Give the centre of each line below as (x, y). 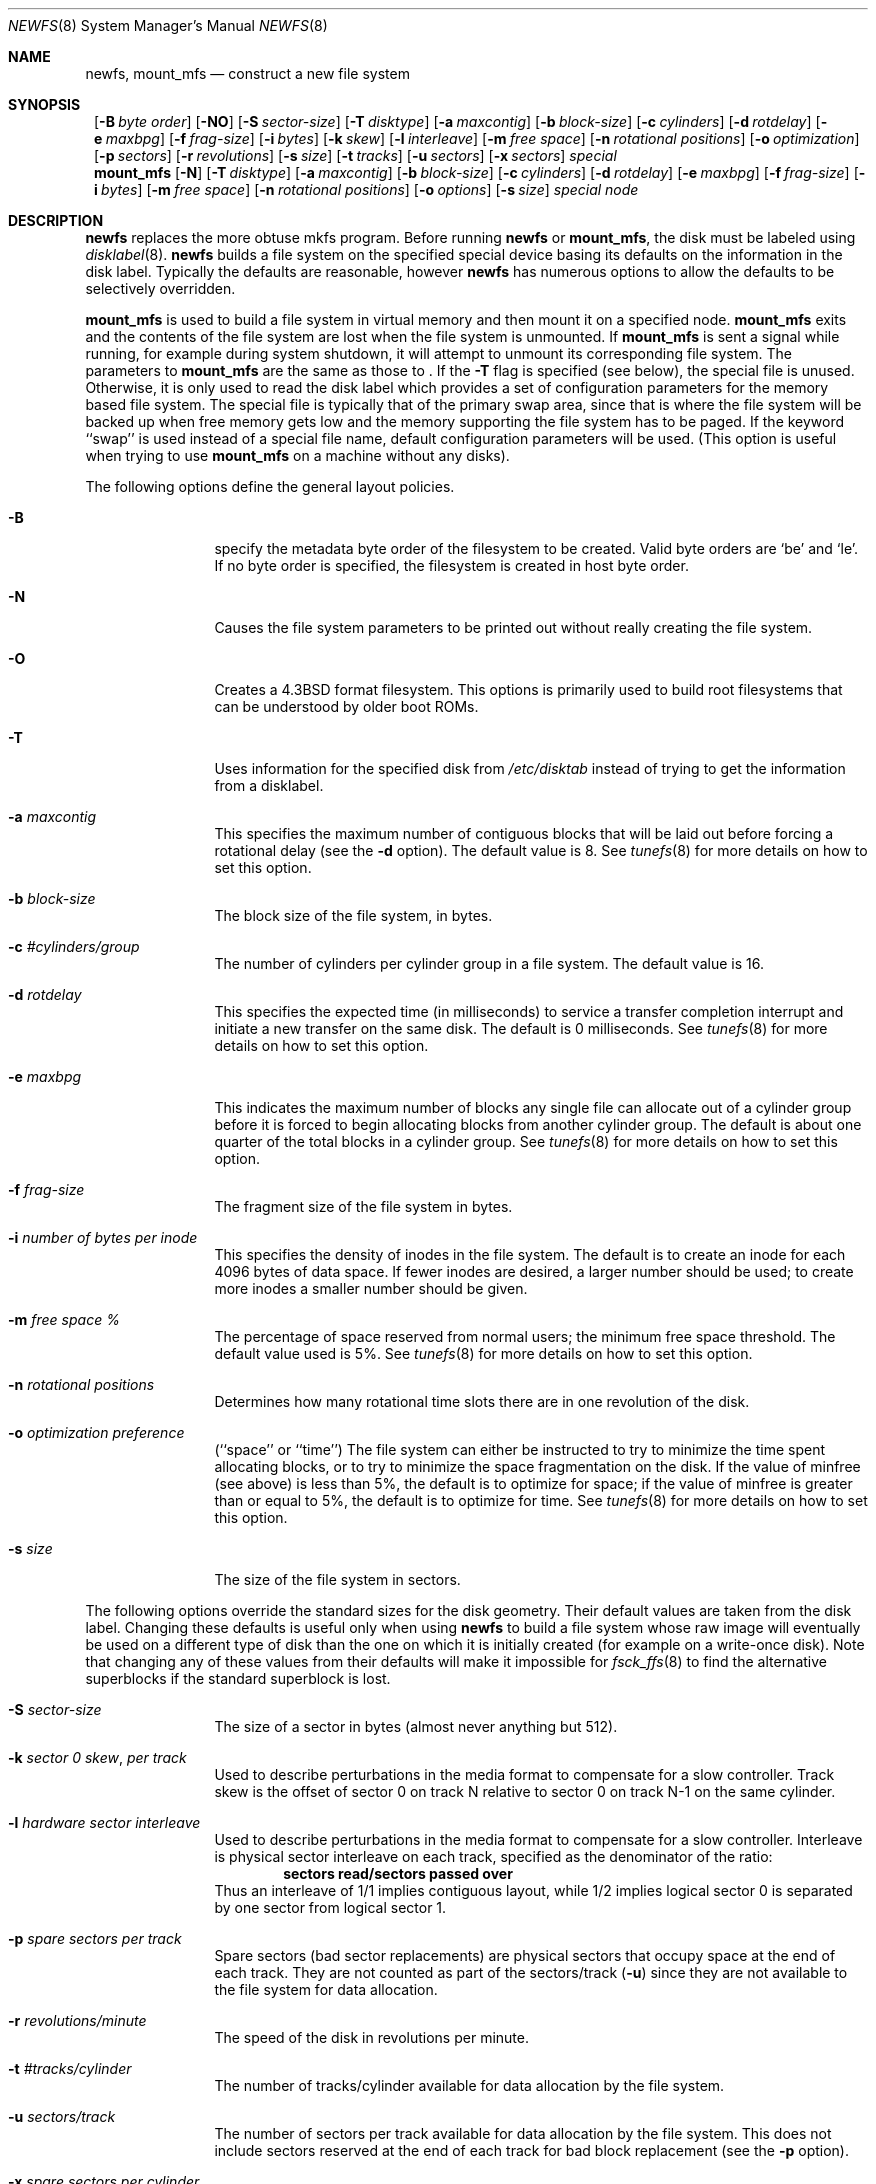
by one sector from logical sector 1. (330, 1907)
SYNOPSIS (44, 104)
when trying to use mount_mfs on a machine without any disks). (297, 455)
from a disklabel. (269, 785)
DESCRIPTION (56, 220)
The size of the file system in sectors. (337, 1579)
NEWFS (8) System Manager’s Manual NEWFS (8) (168, 25)
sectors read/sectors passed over (398, 1873)
